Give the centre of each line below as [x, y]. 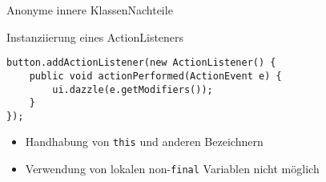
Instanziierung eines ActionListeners [95, 36]
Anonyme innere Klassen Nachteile [90, 10]
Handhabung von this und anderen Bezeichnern [144, 142]
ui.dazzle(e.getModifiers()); [133, 89]
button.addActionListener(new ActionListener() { [141, 63]
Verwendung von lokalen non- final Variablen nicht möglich [172, 169]
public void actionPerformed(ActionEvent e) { [155, 76]
